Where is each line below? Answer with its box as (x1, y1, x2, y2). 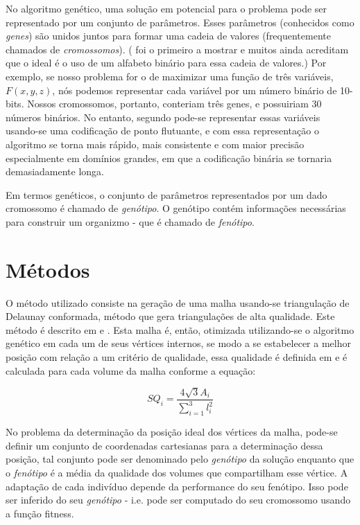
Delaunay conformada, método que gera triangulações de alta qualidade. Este (6, 309, 335, 323)
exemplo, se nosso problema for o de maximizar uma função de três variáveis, (6, 69, 334, 83)
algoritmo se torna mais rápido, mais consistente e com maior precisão (6, 136, 305, 151)
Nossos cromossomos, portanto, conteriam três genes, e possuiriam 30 (27, 96, 322, 111)
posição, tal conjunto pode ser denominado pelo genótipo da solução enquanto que (6, 452, 354, 466)
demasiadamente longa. (6, 164, 105, 179)
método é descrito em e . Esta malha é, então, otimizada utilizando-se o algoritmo (6, 322, 354, 337)
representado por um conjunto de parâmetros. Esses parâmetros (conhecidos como (6, 15, 354, 29)
